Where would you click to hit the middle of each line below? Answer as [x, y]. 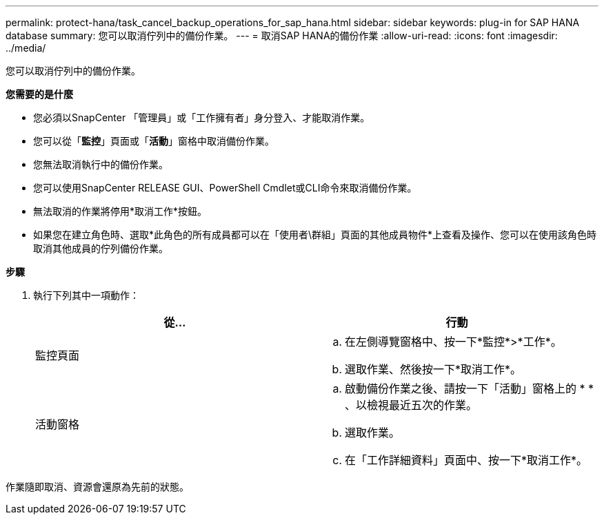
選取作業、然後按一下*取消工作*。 [433, 369]
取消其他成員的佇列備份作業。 [101, 248]
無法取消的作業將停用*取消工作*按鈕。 [120, 211]
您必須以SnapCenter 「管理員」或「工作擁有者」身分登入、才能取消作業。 [202, 117]
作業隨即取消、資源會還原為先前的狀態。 [97, 487]
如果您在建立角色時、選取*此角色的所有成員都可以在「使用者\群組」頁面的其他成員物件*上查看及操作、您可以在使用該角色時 [315, 235]
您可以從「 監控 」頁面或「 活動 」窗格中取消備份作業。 [154, 141]
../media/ [26, 48]
